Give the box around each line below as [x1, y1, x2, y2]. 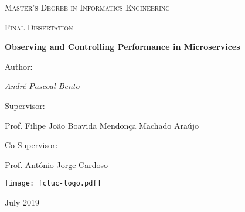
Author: [5, 60, 33, 72]
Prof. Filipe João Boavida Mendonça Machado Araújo [5, 119, 199, 131]
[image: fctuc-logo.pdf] [5, 179, 101, 188]
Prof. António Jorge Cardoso [5, 158, 108, 170]
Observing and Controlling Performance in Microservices [5, 40, 240, 53]
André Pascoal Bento [5, 80, 80, 92]
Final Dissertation [5, 20, 73, 33]
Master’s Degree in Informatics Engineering [5, 1, 171, 13]
